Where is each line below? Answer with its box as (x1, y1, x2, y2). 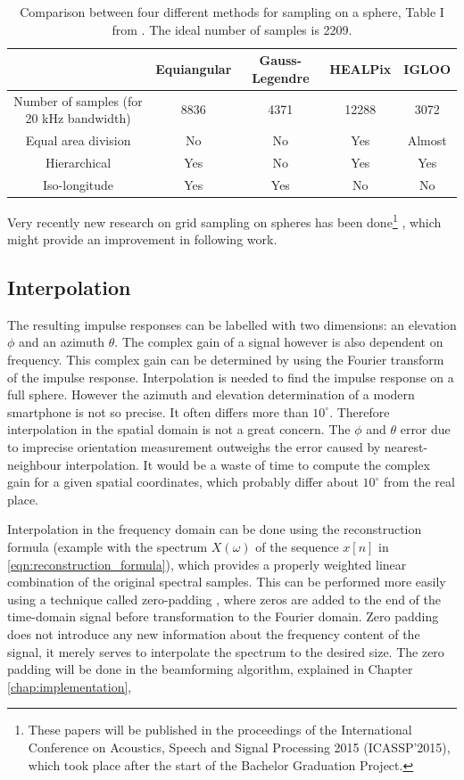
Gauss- (259, 51, 302, 70)
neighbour (7, 455, 62, 473)
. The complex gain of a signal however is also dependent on (114, 333, 443, 351)
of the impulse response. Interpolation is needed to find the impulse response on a (7, 367, 454, 386)
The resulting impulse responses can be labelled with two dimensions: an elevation (7, 315, 457, 333)
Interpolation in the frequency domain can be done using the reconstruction (7, 520, 422, 538)
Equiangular (155, 59, 232, 78)
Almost (407, 131, 447, 150)
